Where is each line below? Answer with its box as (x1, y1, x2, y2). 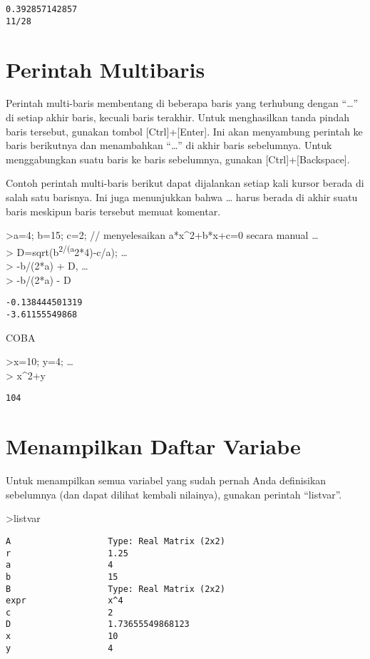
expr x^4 (6, 596, 123, 606)
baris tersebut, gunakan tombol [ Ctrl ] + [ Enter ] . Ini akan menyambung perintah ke (6, 123, 363, 138)
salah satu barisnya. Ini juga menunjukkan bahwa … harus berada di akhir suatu (6, 190, 358, 204)
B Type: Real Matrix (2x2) (6, 583, 225, 594)
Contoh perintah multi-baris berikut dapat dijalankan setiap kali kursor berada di (6, 175, 364, 190)
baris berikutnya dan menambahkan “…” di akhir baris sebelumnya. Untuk (6, 138, 332, 153)
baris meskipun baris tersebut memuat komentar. (6, 203, 221, 218)
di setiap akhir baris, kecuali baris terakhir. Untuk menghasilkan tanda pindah (6, 110, 350, 125)
